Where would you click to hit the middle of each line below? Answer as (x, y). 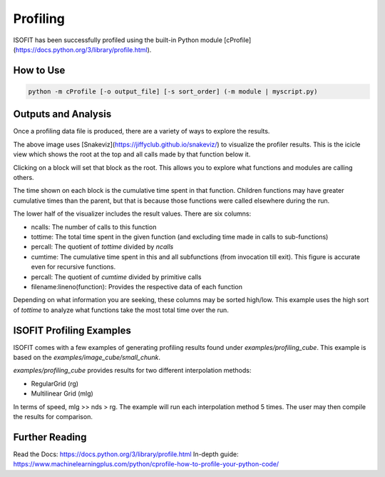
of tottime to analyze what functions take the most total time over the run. (121, 310)
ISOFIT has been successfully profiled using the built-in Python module (118, 40)
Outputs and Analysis (62, 114)
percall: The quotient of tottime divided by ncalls (102, 247)
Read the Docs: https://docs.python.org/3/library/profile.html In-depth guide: (126, 454)
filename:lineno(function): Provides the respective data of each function (137, 286)
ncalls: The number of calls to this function (94, 227)
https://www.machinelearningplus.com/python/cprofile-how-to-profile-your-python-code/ (146, 464)
